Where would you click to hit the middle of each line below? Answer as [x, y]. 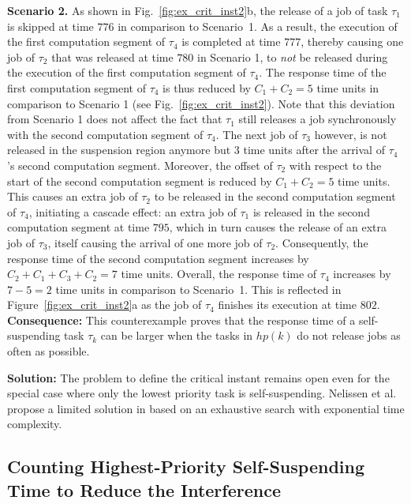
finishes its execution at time [287, 305]
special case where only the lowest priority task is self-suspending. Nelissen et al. [202, 393]
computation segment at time [78, 227]
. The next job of [257, 134]
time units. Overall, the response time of [219, 274]
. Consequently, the [322, 242]
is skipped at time [50, 26]
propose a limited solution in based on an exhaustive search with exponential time [206, 408]
